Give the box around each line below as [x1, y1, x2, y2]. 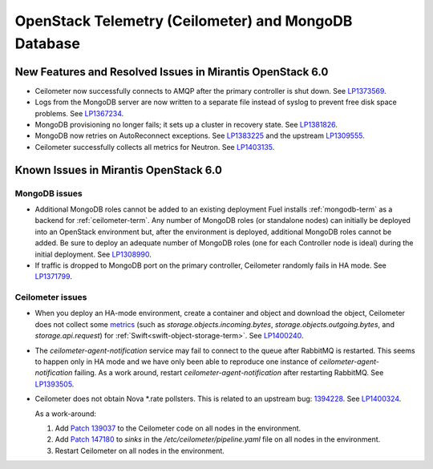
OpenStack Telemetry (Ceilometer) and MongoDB [14, 12, 353, 30]
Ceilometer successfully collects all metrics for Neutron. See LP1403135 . [34, 142, 275, 152]
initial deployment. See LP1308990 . [34, 249, 152, 259]
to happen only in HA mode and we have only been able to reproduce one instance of [34, 357, 318, 366]
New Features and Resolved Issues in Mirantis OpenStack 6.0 [14, 65, 329, 79]
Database [14, 34, 80, 52]
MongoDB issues [14, 188, 83, 199]
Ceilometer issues [14, 292, 87, 303]
